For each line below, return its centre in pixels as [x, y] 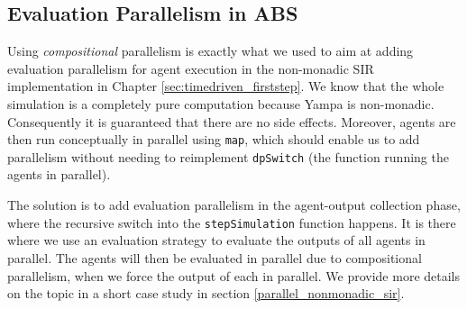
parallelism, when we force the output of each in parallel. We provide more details [234, 275]
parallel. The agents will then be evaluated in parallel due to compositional [215, 257]
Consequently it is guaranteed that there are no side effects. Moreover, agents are [232, 121]
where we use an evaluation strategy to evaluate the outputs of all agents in [216, 240]
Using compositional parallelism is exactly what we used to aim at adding [211, 51]
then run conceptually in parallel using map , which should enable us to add [214, 139]
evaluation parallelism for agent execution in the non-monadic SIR [191, 68]
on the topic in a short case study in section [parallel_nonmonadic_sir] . [206, 293]
